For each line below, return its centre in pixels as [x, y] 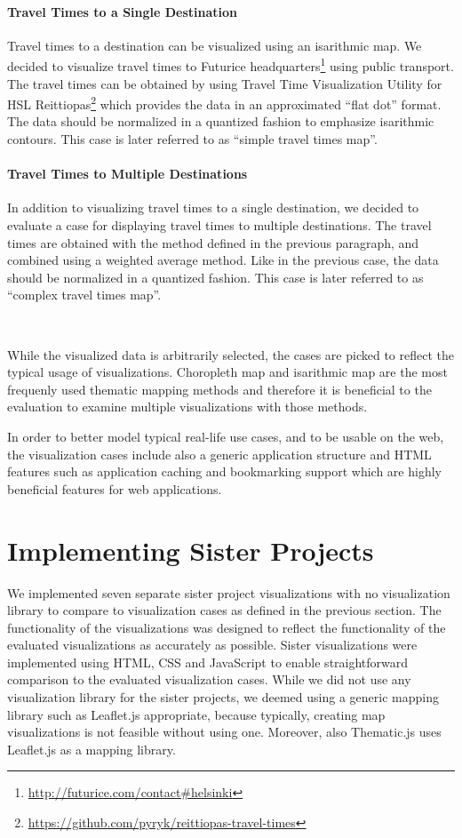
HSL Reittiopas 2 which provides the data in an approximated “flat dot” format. [224, 103]
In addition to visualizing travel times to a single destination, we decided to [213, 208]
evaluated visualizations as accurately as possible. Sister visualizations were [212, 645]
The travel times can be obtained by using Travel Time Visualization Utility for [225, 83]
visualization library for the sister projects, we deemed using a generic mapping [223, 697]
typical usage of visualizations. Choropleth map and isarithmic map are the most [227, 372]
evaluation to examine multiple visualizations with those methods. [187, 407]
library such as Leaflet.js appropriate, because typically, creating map [196, 714]
